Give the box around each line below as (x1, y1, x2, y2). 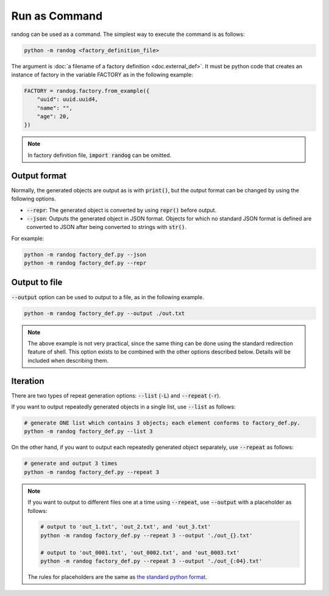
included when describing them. (27, 357, 109, 364)
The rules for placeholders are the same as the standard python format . (27, 573, 207, 581)
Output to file (11, 277, 63, 288)
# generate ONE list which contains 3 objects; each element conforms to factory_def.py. (24, 419, 301, 426)
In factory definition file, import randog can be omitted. (27, 151, 172, 159)
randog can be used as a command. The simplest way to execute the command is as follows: (11, 31, 245, 38)
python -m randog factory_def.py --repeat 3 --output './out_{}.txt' (40, 532, 253, 539)
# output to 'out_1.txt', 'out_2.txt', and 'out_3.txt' (40, 523, 211, 531)
